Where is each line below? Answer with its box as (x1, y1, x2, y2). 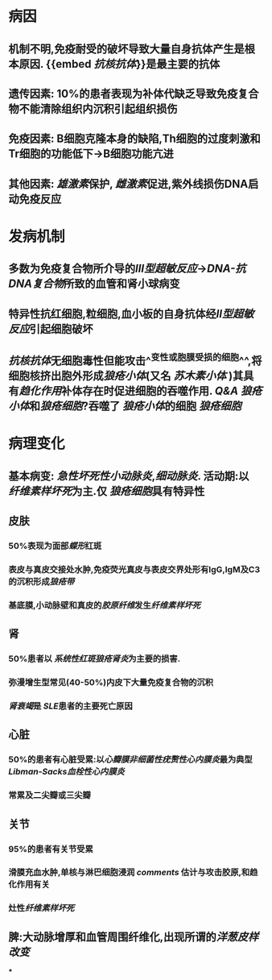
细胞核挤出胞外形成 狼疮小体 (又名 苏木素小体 (8, 369, 227, 383)
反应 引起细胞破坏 (8, 322, 93, 335)
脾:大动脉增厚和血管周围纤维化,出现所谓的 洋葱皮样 (8, 930, 259, 944)
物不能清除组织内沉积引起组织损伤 (8, 102, 178, 115)
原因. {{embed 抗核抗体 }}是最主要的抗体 (19, 57, 220, 71)
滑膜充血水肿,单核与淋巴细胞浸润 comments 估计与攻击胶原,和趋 (8, 867, 258, 878)
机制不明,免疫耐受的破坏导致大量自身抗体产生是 (8, 42, 245, 56)
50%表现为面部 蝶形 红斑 (8, 541, 102, 551)
